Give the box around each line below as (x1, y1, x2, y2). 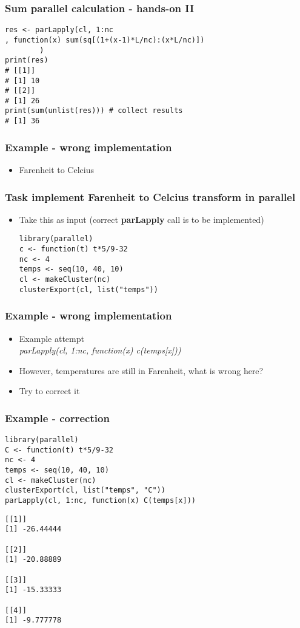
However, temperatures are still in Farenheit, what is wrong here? (19, 364, 264, 377)
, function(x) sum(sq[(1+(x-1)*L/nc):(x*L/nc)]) (5, 35, 205, 44)
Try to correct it (19, 384, 80, 397)
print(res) (5, 56, 48, 65)
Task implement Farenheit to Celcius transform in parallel (5, 189, 296, 204)
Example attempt (19, 332, 84, 344)
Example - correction (5, 410, 110, 425)
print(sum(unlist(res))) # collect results (5, 106, 183, 115)
